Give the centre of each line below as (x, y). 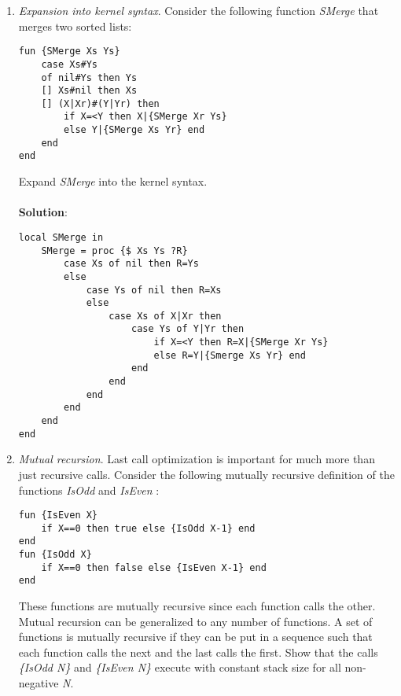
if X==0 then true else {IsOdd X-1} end (148, 528)
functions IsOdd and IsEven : (89, 490)
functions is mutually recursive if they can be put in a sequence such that (195, 637)
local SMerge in (61, 237)
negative (39, 683)
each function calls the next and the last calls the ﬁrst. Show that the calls (198, 652)
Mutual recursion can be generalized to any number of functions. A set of (195, 621)
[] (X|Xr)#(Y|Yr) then (100, 103)
